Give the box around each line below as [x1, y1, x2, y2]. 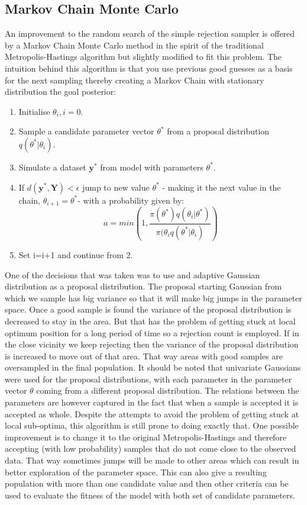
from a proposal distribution [167, 125, 270, 137]
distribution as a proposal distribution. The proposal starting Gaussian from [5, 280, 282, 292]
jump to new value [82, 181, 150, 193]
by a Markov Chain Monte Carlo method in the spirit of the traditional [5, 38, 264, 51]
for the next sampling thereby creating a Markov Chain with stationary [5, 73, 264, 86]
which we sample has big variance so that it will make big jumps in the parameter [5, 291, 302, 304]
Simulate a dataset [18, 160, 86, 173]
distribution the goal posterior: [5, 85, 117, 98]
